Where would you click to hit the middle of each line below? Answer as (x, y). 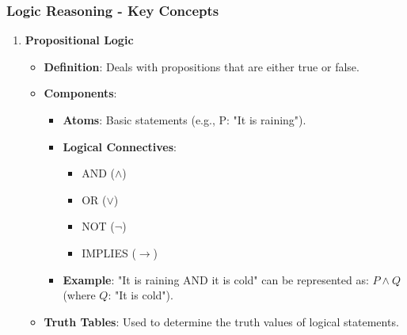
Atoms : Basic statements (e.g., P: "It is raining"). (184, 120)
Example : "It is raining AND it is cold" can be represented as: (216, 279)
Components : (80, 93)
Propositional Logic (79, 40)
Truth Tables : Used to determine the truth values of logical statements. (221, 321)
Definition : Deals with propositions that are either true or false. (202, 66)
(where (79, 295)
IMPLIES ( (109, 252)
